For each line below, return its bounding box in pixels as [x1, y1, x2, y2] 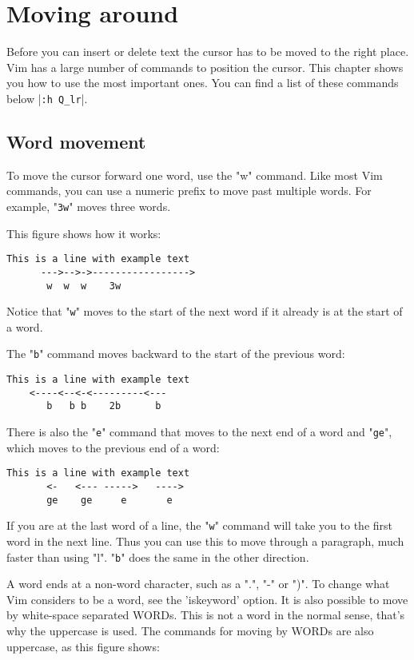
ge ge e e [46, 494, 173, 506]
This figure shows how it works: [6, 225, 161, 241]
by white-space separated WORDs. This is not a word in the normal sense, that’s [6, 606, 405, 623]
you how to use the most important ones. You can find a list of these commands [6, 74, 399, 91]
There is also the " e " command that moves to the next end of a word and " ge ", [6, 423, 392, 440]
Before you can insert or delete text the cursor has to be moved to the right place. [6, 43, 409, 60]
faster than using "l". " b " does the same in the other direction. [6, 548, 309, 565]
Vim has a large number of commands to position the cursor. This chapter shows [6, 58, 404, 75]
